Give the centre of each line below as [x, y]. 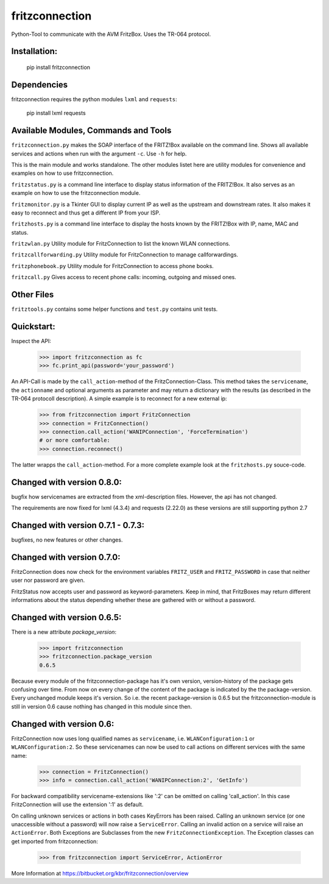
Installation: [34, 51]
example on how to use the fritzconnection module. [76, 193]
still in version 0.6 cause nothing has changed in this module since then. [102, 706]
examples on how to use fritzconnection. [62, 173]
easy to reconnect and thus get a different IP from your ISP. [86, 213]
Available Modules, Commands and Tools [91, 131]
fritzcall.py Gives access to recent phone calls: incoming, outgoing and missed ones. [124, 277]
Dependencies [40, 84]
